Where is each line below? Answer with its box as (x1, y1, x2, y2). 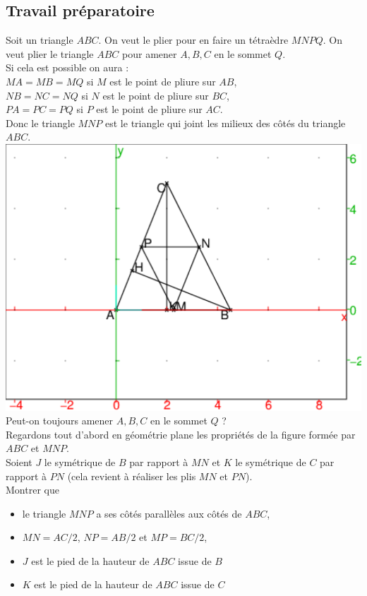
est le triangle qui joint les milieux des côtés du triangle (105, 115, 346, 130)
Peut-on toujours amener (6, 413, 114, 428)
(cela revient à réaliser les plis (67, 468, 196, 483)
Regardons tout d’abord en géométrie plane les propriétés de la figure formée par (6, 427, 356, 441)
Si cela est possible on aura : (6, 60, 129, 75)
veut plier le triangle (6, 46, 94, 61)
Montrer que (6, 482, 59, 497)
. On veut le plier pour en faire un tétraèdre (98, 32, 289, 47)
